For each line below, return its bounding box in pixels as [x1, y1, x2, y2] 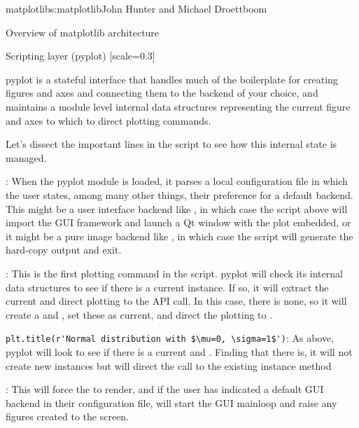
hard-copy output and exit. [6, 242, 122, 257]
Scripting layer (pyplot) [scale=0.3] [6, 48, 155, 63]
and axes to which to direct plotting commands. [6, 113, 211, 127]
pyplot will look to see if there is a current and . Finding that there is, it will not [6, 344, 353, 359]
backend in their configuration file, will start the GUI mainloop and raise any [6, 395, 337, 410]
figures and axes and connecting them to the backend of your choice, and [6, 85, 318, 100]
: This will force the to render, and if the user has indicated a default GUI [6, 382, 324, 396]
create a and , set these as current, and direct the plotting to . [6, 307, 273, 322]
